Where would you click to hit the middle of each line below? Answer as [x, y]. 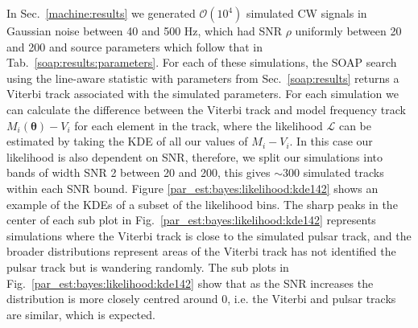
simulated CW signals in [307, 13]
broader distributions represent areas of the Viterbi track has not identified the [201, 251]
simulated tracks [344, 172]
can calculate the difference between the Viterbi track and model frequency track [206, 109]
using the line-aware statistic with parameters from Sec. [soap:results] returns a [203, 78]
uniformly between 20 [348, 31]
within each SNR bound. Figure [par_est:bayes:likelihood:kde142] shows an [192, 188]
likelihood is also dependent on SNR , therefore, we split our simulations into [195, 156]
